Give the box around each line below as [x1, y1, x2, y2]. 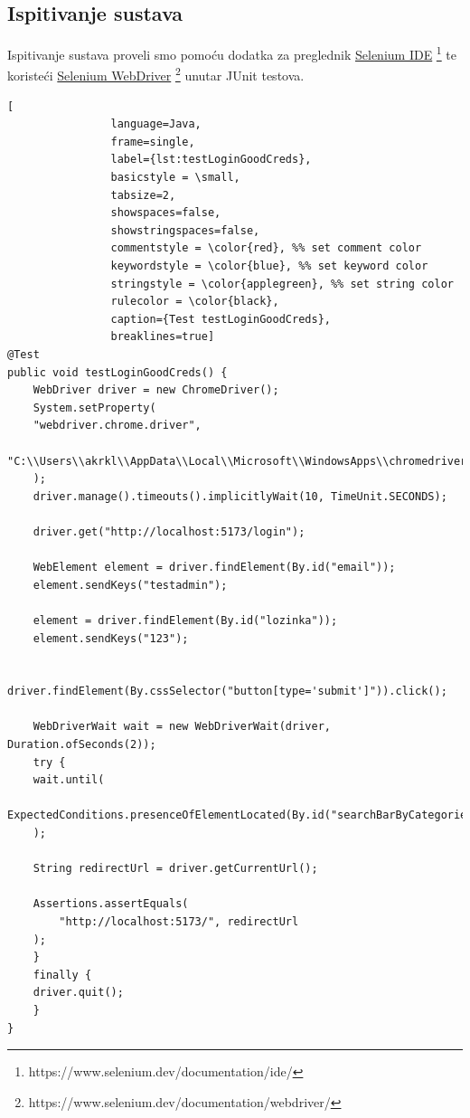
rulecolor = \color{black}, [110, 295, 279, 308]
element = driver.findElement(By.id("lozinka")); [33, 613, 338, 627]
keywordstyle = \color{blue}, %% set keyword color [110, 260, 428, 273]
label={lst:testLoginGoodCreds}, [110, 153, 312, 166]
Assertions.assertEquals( [33, 897, 189, 911]
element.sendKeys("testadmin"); [33, 578, 228, 592]
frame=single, [110, 135, 195, 148]
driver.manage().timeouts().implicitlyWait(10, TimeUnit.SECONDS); [33, 489, 447, 503]
